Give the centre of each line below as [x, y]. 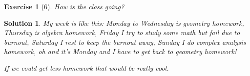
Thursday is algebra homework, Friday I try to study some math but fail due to [122, 32]
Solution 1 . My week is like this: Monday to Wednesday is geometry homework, [124, 23]
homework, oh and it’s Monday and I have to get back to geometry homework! [120, 51]
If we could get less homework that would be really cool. [86, 67]
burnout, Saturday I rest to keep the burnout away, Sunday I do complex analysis [125, 42]
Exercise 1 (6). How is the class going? [64, 6]
